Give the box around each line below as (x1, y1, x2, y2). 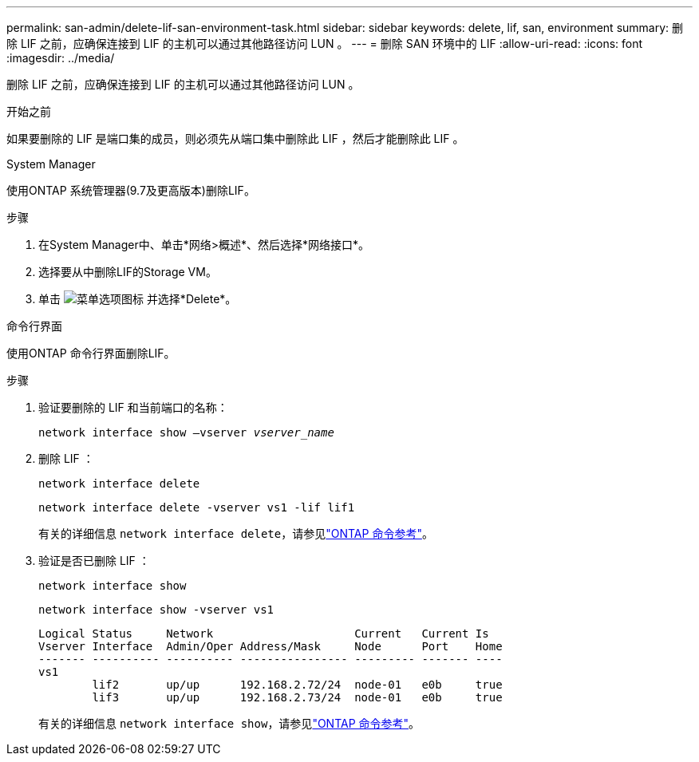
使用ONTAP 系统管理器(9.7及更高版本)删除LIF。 (6, 184, 255, 197)
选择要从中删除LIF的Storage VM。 (38, 265, 217, 278)
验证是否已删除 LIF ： (38, 554, 150, 567)
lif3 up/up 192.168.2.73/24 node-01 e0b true (92, 691, 503, 704)
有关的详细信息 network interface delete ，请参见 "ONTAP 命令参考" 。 (38, 527, 433, 540)
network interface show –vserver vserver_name (38, 426, 334, 439)
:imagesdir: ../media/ (6, 51, 115, 65)
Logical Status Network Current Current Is (38, 627, 489, 640)
